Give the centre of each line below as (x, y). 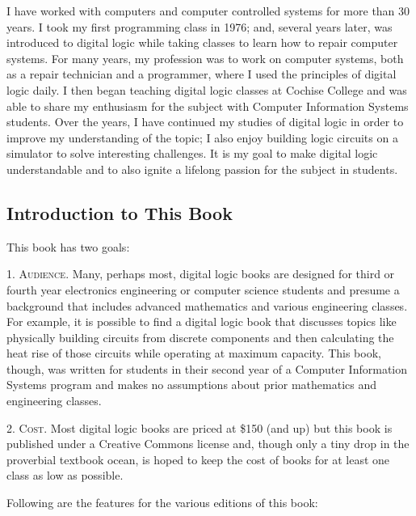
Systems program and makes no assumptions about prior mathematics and (192, 385)
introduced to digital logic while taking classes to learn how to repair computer (202, 42)
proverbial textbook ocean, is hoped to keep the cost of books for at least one (198, 459)
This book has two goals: (68, 246)
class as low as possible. (65, 475)
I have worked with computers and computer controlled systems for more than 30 (208, 11)
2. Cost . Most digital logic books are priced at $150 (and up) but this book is (200, 427)
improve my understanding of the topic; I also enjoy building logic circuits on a (202, 137)
